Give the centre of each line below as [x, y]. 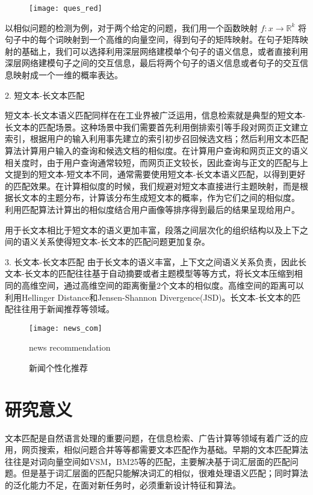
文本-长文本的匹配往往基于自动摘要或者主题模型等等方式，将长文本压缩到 [150, 273]
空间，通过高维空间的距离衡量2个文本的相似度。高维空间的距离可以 [171, 285]
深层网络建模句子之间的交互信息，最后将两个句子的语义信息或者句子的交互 [152, 63]
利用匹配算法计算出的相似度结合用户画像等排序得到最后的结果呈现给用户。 [152, 209]
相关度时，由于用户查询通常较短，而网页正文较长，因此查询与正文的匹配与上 [156, 162]
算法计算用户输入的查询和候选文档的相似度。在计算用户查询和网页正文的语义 [156, 150]
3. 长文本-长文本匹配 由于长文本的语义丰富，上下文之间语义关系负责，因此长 [156, 261]
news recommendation [70, 347]
